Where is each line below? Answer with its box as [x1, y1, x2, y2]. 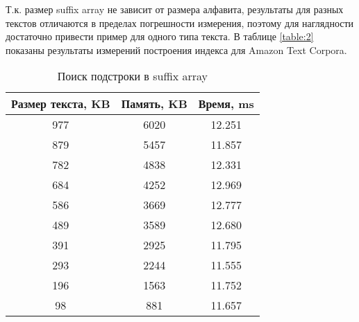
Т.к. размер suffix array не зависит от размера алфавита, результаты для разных [6, 2, 344, 16]
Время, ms [198, 96, 254, 112]
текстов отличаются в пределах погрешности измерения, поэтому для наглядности [6, 15, 354, 30]
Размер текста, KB [11, 96, 110, 112]
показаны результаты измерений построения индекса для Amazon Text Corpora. [6, 42, 347, 57]
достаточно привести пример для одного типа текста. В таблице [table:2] [6, 29, 314, 44]
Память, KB [121, 96, 187, 112]
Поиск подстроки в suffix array [57, 68, 208, 84]
